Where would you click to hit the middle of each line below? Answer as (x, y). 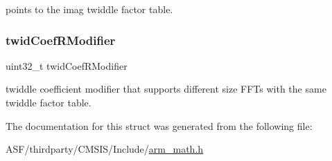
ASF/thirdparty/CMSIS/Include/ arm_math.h (105, 149)
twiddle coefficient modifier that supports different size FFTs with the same (166, 89)
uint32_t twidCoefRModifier (67, 65)
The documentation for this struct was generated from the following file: (159, 125)
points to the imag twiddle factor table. (89, 9)
